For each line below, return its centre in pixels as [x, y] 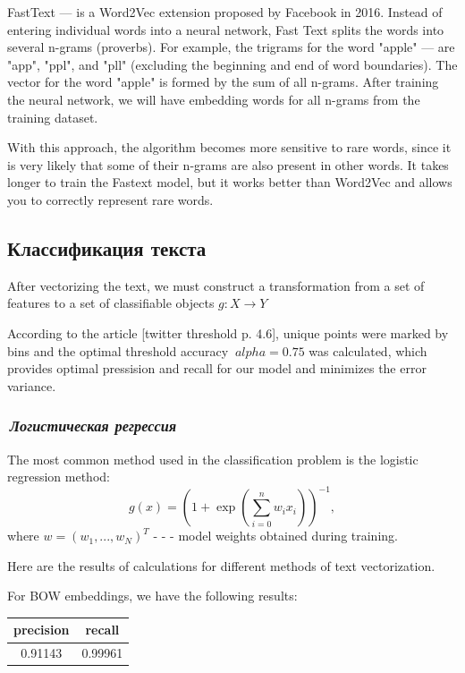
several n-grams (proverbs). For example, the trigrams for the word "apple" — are [231, 47]
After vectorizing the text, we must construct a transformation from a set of [216, 285]
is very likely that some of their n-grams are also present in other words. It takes [228, 164]
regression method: [59, 477]
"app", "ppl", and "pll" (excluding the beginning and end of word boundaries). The [232, 64]
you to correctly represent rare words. [110, 199]
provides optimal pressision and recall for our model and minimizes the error [217, 368]
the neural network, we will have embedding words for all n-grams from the [214, 99]
